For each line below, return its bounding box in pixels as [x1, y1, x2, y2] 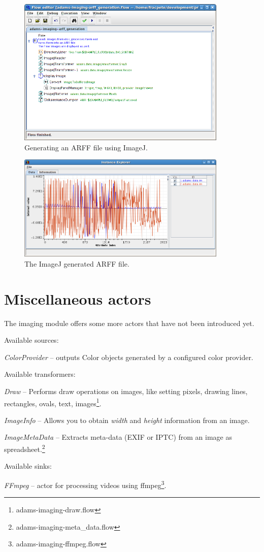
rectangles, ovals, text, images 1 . [4, 396, 102, 408]
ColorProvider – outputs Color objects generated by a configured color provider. [4, 351, 253, 362]
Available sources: [4, 335, 59, 345]
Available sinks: [4, 461, 52, 471]
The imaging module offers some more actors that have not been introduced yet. [4, 317, 254, 328]
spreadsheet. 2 [4, 442, 45, 454]
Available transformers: [4, 369, 76, 379]
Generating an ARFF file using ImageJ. [24, 142, 148, 152]
